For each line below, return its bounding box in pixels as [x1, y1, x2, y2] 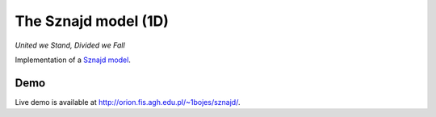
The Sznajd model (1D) [15, 12, 170, 30]
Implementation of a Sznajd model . [15, 55, 131, 65]
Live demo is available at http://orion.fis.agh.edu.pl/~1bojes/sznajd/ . [15, 97, 241, 107]
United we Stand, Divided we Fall [15, 40, 125, 50]
